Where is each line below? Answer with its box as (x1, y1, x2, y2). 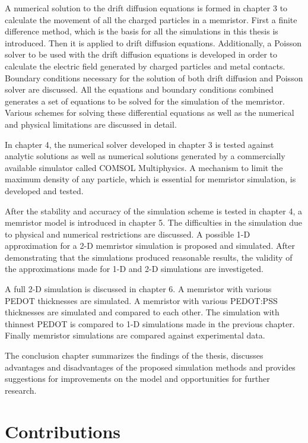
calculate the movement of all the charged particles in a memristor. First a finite (5, 13, 297, 26)
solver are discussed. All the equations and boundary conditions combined (5, 83, 274, 96)
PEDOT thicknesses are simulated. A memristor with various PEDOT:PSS (5, 294, 278, 306)
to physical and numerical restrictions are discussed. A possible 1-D (5, 227, 250, 240)
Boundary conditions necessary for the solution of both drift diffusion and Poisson (5, 71, 303, 84)
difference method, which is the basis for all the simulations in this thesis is (5, 25, 278, 37)
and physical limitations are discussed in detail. (5, 118, 177, 130)
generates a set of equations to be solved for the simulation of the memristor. (5, 94, 285, 107)
